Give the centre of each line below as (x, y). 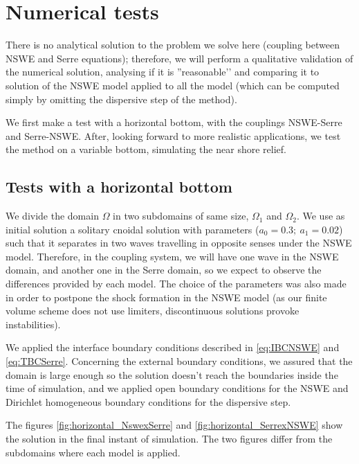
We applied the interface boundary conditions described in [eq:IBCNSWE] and (173, 347)
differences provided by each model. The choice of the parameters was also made (176, 284)
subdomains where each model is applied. (93, 452)
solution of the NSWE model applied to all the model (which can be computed (173, 85)
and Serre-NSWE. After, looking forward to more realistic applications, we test (173, 135)
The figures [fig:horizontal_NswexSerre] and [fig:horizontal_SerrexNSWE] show (174, 425)
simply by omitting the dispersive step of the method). (121, 99)
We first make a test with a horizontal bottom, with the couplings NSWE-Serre (174, 122)
